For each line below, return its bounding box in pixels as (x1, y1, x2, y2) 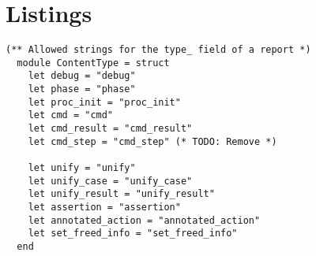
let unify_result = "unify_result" (28, 188, 215, 200)
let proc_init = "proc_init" (28, 96, 181, 108)
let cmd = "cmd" (28, 109, 114, 121)
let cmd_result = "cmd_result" (28, 123, 193, 135)
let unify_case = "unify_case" (28, 175, 193, 187)
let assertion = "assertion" (28, 202, 181, 213)
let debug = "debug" (28, 70, 136, 82)
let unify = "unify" (28, 162, 136, 174)
